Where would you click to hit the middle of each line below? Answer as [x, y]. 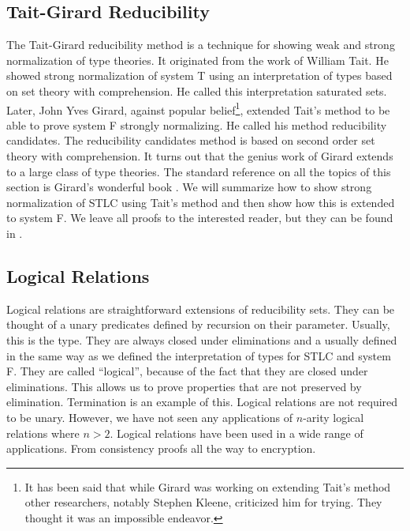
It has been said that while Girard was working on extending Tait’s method [208, 486]
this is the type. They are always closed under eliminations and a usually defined [202, 339]
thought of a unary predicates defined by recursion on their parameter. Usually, [198, 324]
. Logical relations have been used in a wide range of [237, 433]
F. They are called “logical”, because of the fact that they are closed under [187, 371]
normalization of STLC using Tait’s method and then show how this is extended [201, 202]
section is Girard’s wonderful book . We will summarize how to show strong [189, 187]
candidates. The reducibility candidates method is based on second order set [191, 140]
